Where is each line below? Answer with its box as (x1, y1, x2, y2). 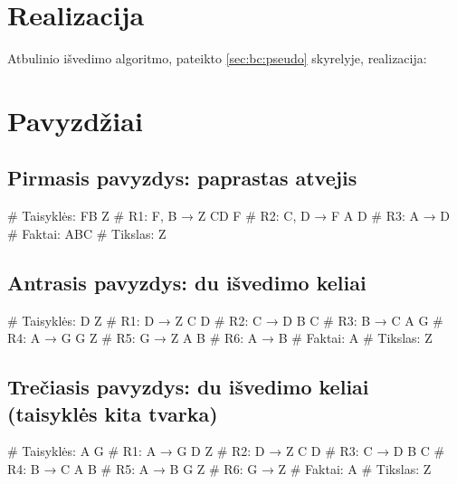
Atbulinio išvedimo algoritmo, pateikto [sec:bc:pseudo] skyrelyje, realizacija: (7, 49, 427, 68)
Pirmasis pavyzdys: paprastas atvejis (7, 164, 357, 192)
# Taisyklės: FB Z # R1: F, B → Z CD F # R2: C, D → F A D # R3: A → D (7, 206, 451, 225)
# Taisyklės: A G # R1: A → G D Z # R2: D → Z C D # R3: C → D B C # (7, 441, 445, 460)
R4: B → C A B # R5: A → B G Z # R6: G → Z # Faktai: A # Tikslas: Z (7, 460, 432, 479)
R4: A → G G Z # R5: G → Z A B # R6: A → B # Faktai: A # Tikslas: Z (7, 328, 433, 347)
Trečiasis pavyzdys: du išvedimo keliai (7, 373, 369, 401)
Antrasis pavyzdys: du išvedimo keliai (7, 268, 367, 296)
